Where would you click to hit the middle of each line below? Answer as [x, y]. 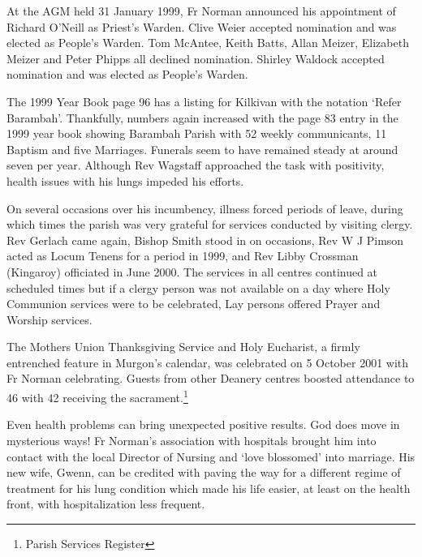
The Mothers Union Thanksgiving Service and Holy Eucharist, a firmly [183, 347]
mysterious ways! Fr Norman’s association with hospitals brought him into [192, 440]
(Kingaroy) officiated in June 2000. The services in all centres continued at [192, 271]
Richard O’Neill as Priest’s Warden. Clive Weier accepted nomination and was [202, 26]
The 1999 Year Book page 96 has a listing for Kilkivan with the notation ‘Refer [204, 101]
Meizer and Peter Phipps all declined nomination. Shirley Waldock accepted [196, 58]
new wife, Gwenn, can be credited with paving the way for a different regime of [204, 472]
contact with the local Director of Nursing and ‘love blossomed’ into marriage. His [211, 456]
